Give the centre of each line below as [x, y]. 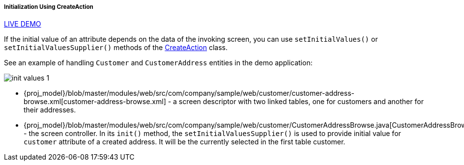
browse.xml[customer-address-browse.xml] [95, 102]
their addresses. [50, 110]
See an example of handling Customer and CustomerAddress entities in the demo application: [158, 63]
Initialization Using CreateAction [49, 7]
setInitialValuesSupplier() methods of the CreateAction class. [116, 48]
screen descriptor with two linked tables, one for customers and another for [301, 102]
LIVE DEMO [23, 24]
